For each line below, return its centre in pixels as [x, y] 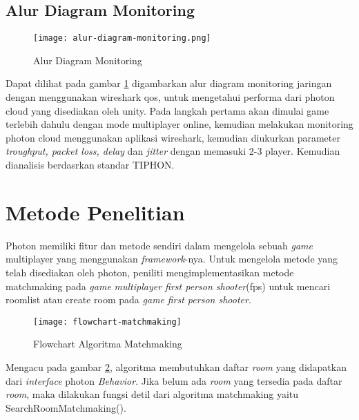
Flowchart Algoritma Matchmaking [108, 344]
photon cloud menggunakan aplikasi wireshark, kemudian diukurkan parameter [173, 137]
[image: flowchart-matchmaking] [107, 322]
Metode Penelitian [95, 212]
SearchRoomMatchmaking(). [66, 407]
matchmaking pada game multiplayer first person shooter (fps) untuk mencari [168, 286]
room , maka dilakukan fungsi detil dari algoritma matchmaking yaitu [152, 394]
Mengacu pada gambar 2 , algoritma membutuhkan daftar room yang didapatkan [176, 366]
